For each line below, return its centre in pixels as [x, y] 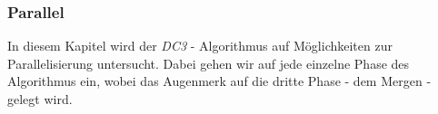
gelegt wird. [40, 99]
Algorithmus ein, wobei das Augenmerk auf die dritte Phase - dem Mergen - [219, 81]
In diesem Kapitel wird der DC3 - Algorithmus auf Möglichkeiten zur [200, 46]
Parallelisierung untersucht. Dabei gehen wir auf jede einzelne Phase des [209, 63]
